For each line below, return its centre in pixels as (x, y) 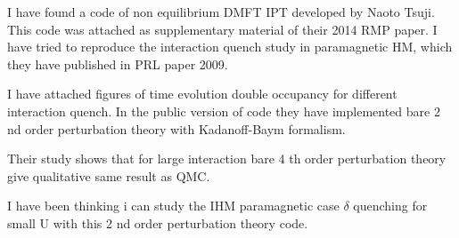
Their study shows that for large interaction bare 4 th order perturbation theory (227, 159)
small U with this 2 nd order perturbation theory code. (158, 222)
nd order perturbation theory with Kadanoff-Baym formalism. (176, 128)
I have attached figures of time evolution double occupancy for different (202, 94)
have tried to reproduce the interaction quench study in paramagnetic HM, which (230, 47)
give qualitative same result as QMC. (109, 175)
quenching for (390, 206)
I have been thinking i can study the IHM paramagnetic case (173, 206)
